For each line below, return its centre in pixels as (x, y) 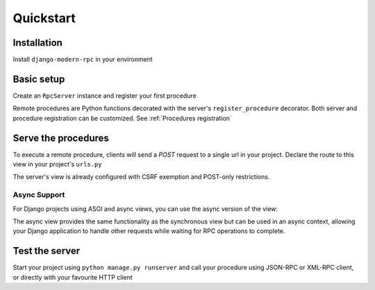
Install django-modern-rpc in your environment (83, 60)
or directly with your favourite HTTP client (73, 277)
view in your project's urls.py (57, 164)
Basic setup (39, 79)
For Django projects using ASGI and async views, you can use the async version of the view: (145, 209)
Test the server (47, 251)
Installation (37, 43)
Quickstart (44, 18)
